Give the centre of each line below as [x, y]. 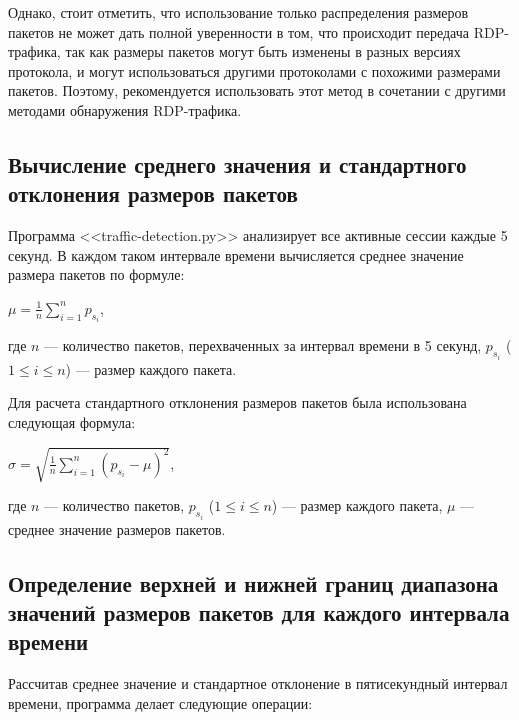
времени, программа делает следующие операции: [160, 702]
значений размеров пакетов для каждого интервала [259, 611]
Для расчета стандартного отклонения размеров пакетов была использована [237, 402]
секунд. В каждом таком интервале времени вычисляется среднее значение [236, 254]
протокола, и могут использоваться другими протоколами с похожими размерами [254, 70]
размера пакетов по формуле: [96, 274]
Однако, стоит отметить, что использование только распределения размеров [238, 12]
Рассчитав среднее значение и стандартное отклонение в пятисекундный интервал [258, 683]
